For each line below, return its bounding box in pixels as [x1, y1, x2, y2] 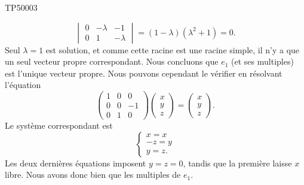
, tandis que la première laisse [183, 156, 292, 169]
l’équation [5, 78, 41, 91]
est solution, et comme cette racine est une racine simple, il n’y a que [45, 43, 300, 56]
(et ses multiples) [231, 55, 294, 68]
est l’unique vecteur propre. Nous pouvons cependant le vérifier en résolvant [5, 66, 282, 79]
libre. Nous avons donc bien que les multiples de [5, 168, 181, 181]
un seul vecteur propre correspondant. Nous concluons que [5, 55, 219, 68]
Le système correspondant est [5, 119, 113, 132]
